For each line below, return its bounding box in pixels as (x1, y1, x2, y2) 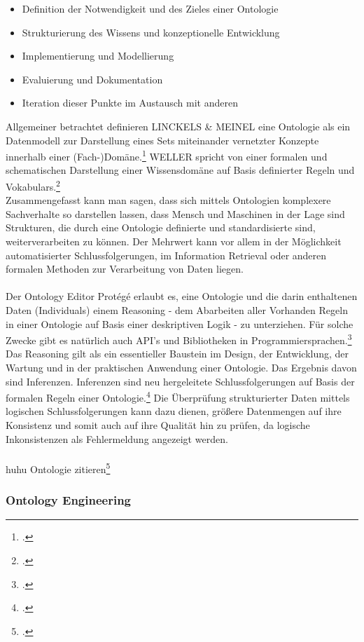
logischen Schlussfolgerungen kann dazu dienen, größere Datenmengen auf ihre (6, 404, 342, 418)
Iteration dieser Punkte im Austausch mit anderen (22, 95, 238, 110)
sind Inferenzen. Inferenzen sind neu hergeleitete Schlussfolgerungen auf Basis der (6, 374, 355, 388)
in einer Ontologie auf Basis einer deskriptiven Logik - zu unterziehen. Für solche (6, 316, 353, 331)
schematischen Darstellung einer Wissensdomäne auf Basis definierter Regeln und (6, 163, 355, 177)
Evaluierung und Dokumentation (22, 71, 163, 86)
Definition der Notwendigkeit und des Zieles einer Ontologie (22, 1, 279, 15)
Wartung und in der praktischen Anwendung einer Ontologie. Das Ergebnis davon (6, 360, 357, 375)
